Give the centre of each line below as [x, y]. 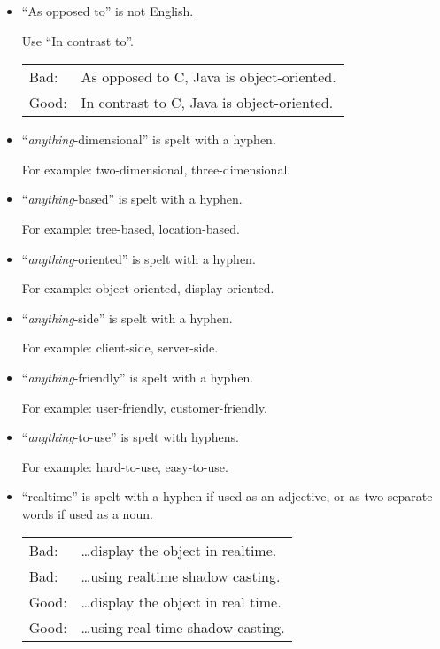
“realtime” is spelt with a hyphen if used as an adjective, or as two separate [227, 496]
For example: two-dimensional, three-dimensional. [156, 169]
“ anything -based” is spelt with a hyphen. [132, 199]
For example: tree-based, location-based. [131, 228]
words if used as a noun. [87, 513]
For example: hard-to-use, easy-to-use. [125, 466]
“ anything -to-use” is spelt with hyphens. [130, 437]
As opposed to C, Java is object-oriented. [208, 77]
